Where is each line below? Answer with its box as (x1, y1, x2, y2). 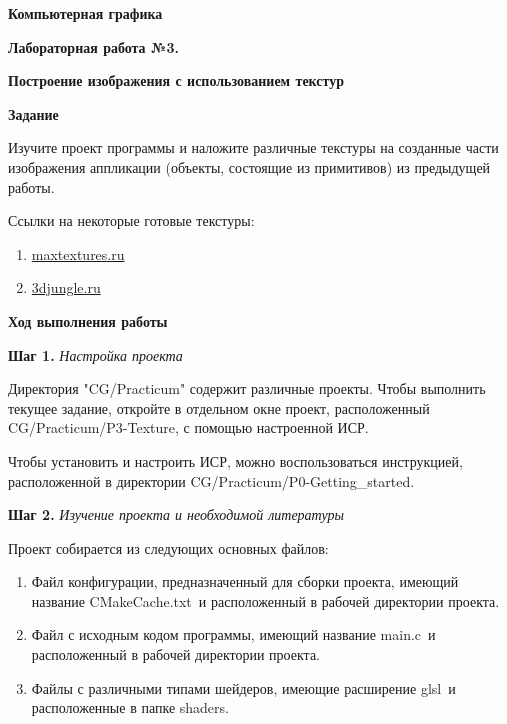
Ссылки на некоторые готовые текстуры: (8, 210, 255, 231)
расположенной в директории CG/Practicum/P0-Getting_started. (8, 470, 415, 491)
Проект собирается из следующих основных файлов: (8, 537, 329, 558)
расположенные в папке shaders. (31, 697, 229, 718)
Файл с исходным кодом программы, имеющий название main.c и (31, 624, 436, 645)
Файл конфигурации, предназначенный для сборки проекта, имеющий (31, 571, 459, 592)
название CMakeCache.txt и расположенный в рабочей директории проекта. (31, 590, 500, 611)
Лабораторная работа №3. (8, 36, 179, 57)
